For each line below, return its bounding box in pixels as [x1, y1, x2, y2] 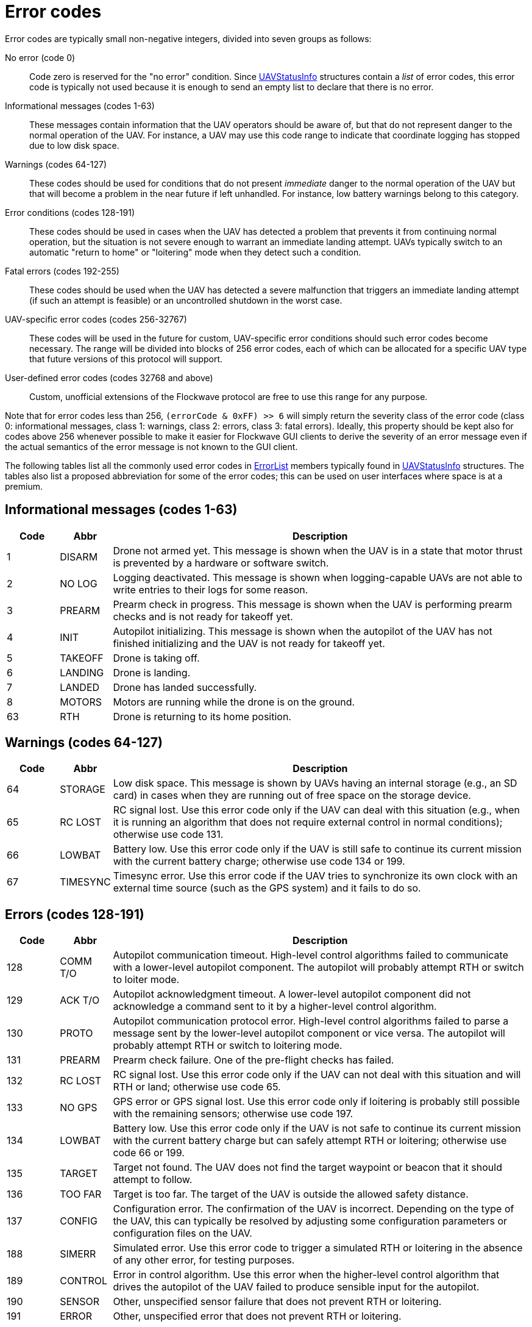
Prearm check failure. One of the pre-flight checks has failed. [113, 1054, 394, 1067]
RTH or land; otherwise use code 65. [113, 1081, 281, 1093]
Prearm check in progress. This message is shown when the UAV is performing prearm [113, 598, 512, 610]
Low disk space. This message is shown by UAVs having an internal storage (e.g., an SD [113, 777, 517, 790]
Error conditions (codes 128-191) [5, 207, 135, 218]
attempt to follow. [113, 1173, 193, 1186]
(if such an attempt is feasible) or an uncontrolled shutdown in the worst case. [29, 295, 342, 306]
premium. [5, 481, 43, 492]
